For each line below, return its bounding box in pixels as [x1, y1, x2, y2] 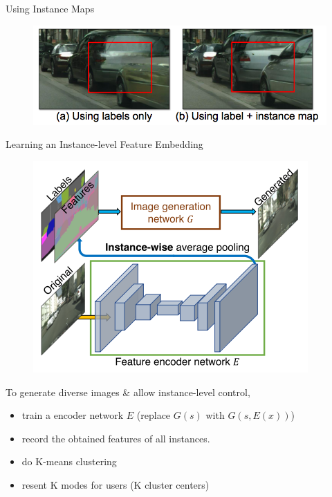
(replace [136, 408, 171, 422]
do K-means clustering [21, 454, 117, 469]
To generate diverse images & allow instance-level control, [6, 384, 250, 399]
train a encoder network [21, 408, 124, 422]
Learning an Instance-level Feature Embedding [6, 137, 203, 151]
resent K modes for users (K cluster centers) [21, 477, 210, 491]
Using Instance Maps [6, 1, 95, 15]
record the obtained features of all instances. [21, 431, 210, 445]
